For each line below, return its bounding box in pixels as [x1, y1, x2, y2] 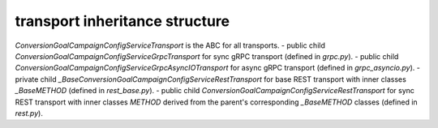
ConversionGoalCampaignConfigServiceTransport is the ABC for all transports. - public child [15, 41, 326, 50]
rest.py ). [15, 108, 44, 117]
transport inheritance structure [15, 12, 230, 30]
